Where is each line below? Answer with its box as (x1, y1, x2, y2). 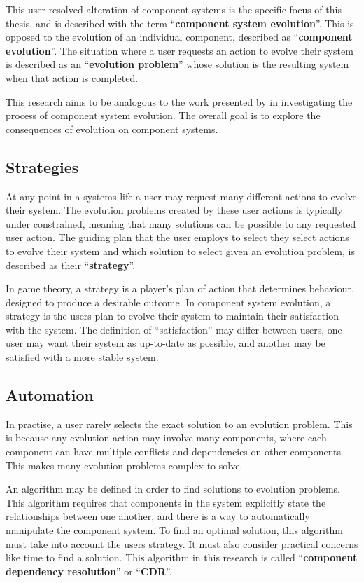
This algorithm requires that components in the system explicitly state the (6, 495, 326, 509)
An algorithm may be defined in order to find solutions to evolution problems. (6, 481, 340, 496)
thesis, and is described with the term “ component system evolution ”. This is (6, 15, 354, 30)
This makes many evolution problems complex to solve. (6, 458, 243, 472)
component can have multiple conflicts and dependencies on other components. (6, 444, 344, 459)
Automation (6, 384, 94, 406)
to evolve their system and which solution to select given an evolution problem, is (6, 243, 355, 258)
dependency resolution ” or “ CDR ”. (6, 563, 172, 578)
